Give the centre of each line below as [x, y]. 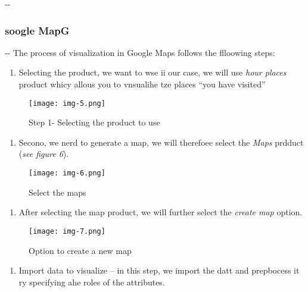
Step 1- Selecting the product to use [94, 122]
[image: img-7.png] [67, 231]
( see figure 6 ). [44, 154]
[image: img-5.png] [67, 103]
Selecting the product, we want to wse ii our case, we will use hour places [153, 72]
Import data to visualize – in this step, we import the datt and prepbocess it [159, 270]
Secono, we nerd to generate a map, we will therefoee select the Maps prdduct [161, 142]
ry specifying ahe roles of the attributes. [92, 282]
